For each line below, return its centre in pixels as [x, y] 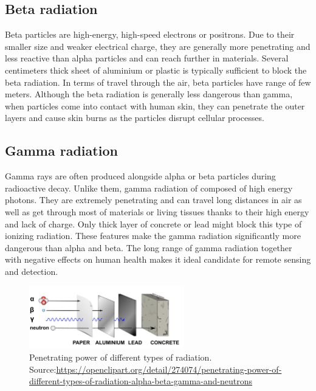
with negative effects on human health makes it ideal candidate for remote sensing [158, 259]
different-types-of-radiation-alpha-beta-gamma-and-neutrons [141, 381]
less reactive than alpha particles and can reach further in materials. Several [147, 58]
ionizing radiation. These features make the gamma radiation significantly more [153, 236]
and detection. [32, 271]
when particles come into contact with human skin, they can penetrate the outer [155, 106]
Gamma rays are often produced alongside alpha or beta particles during [140, 176]
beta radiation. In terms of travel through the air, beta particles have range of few [158, 82]
